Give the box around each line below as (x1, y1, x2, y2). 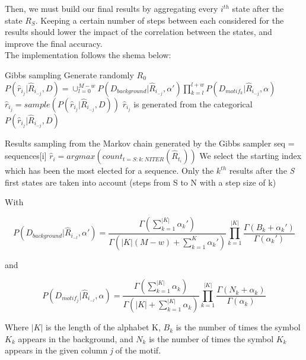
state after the (232, 2, 284, 14)
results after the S (229, 164, 295, 177)
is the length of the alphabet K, (46, 321, 161, 333)
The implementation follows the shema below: (5, 49, 171, 61)
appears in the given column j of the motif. (5, 344, 161, 356)
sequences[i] (5, 149, 47, 162)
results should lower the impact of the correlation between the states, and (5, 26, 272, 38)
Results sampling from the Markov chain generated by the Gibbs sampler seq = (5, 136, 295, 149)
